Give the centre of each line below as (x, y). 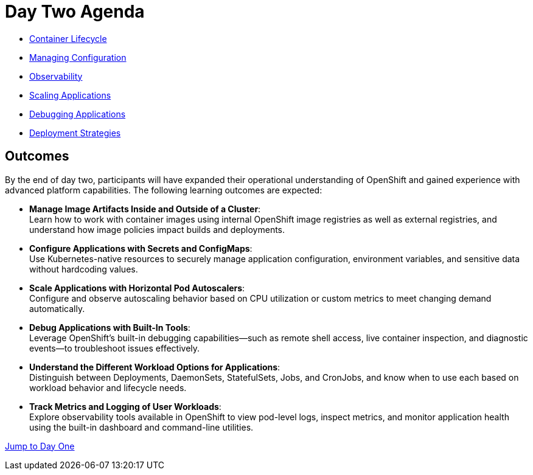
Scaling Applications (70, 95)
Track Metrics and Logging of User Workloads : (125, 406)
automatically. (57, 308)
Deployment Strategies (75, 133)
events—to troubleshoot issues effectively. (115, 348)
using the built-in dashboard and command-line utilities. (141, 427)
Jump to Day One (40, 446)
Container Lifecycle (68, 38)
